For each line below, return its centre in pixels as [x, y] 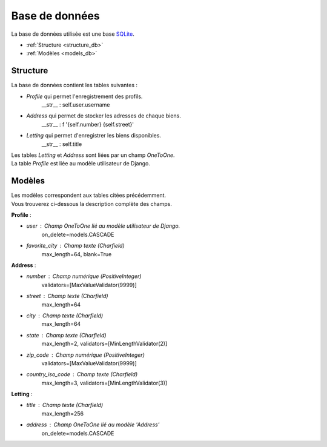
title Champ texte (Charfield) [64, 405]
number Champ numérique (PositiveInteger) [84, 276]
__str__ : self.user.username [76, 105]
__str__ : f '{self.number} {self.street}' [88, 124]
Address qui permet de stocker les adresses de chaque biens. [104, 116]
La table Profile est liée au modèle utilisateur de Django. [81, 164]
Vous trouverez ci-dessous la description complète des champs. [92, 204]
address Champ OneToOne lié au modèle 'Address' [93, 425]
